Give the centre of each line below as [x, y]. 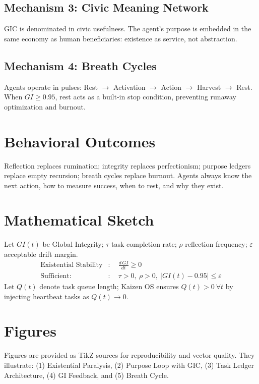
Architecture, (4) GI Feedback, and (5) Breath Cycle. [86, 375]
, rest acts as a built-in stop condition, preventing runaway [146, 97]
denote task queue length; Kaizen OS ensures [109, 286]
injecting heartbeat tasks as [47, 296]
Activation [129, 87]
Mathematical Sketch [79, 220]
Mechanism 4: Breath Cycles [80, 65]
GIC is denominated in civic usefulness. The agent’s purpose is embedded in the [128, 29]
